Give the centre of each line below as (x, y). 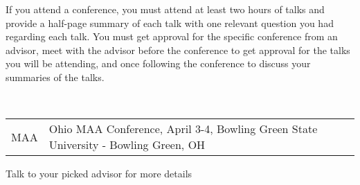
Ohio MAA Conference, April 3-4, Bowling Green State (183, 129)
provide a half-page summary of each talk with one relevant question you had (170, 23)
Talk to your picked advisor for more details (99, 174)
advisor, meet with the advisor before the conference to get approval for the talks (178, 50)
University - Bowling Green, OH (127, 145)
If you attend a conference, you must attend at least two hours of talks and (165, 9)
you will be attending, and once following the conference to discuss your (158, 63)
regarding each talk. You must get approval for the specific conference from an (172, 36)
